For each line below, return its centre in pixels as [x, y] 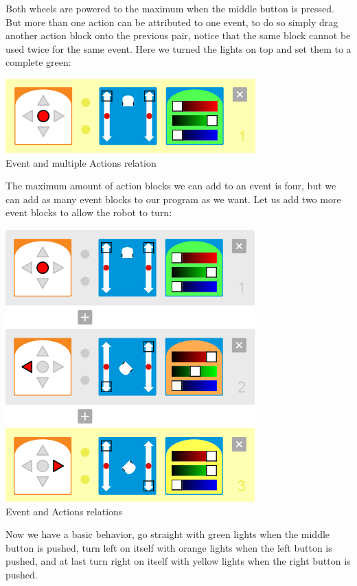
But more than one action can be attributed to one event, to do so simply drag [172, 22]
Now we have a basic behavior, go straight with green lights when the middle [168, 534]
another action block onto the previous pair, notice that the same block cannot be [178, 35]
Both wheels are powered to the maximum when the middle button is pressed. [170, 8]
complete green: [38, 62]
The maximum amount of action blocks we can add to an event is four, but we [171, 186]
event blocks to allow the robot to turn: [89, 212]
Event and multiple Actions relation [81, 162]
